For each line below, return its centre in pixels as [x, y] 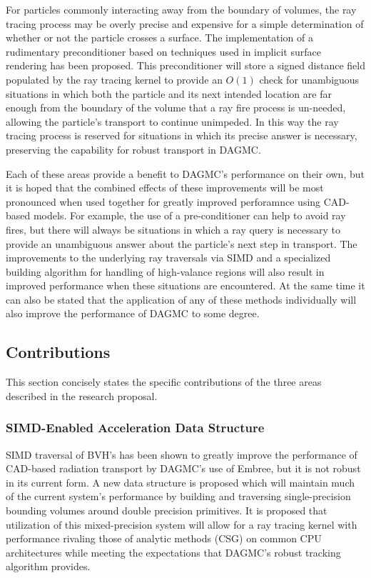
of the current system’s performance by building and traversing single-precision [178, 496]
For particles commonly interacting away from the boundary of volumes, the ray [181, 9]
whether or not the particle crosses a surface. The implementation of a [159, 38]
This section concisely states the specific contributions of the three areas [164, 382]
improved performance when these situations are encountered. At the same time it [185, 285]
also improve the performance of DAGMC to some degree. [133, 313]
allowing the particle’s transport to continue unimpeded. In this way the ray [172, 121]
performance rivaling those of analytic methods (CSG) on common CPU [164, 538]
